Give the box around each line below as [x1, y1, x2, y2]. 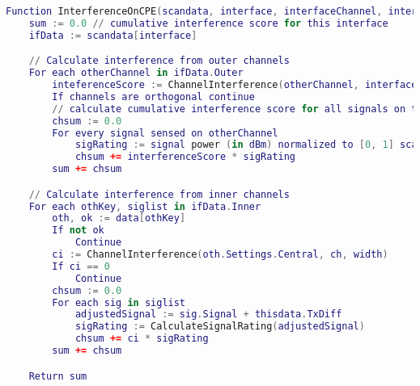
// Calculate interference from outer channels [28, 55, 290, 67]
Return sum [28, 370, 87, 382]
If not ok [52, 224, 104, 237]
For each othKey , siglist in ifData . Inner [28, 200, 261, 212]
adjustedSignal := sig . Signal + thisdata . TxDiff [74, 308, 342, 321]
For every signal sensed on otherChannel [52, 127, 278, 139]
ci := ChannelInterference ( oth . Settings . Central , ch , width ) [52, 249, 388, 261]
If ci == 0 [52, 260, 110, 272]
